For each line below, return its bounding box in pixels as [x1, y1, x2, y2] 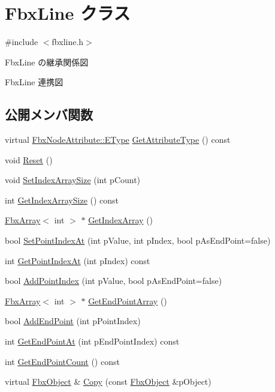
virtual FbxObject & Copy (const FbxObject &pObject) [5, 375, 211, 388]
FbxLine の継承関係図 [5, 55, 89, 68]
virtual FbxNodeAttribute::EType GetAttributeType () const [5, 133, 231, 146]
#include [5, 35, 38, 48]
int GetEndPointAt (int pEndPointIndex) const [5, 335, 180, 348]
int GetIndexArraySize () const [5, 193, 119, 206]
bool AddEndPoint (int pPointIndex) [5, 315, 141, 327]
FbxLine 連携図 [5, 76, 64, 88]
